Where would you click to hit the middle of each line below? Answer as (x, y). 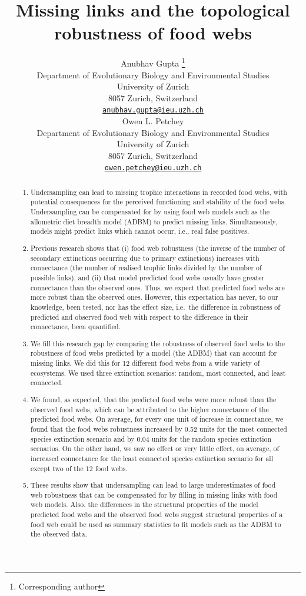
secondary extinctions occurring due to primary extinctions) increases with (145, 258)
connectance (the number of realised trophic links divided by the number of (146, 268)
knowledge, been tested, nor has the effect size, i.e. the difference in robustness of (155, 307)
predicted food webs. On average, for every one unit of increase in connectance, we (157, 419)
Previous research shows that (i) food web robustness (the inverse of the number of (158, 248)
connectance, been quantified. (76, 327)
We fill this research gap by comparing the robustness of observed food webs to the (158, 343)
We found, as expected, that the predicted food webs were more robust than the (154, 399)
